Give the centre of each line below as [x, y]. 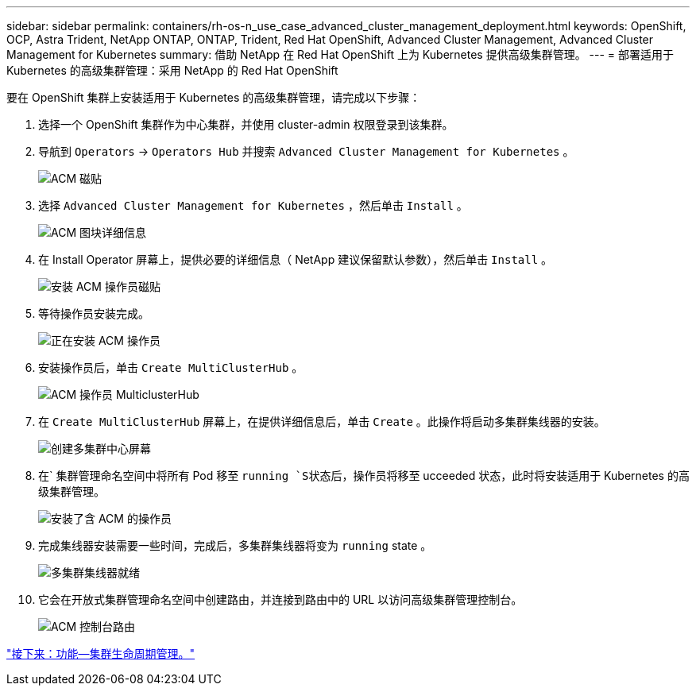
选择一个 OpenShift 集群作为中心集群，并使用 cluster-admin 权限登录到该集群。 [246, 124]
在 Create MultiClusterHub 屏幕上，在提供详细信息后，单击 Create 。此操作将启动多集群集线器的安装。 [322, 421]
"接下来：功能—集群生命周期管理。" [101, 653]
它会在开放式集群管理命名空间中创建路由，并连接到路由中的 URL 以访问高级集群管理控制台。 [280, 599]
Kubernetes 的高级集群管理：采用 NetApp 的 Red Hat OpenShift [172, 70]
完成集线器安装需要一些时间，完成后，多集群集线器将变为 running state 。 [235, 545]
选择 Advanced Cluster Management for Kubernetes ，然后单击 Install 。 [253, 205]
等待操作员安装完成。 [94, 313]
